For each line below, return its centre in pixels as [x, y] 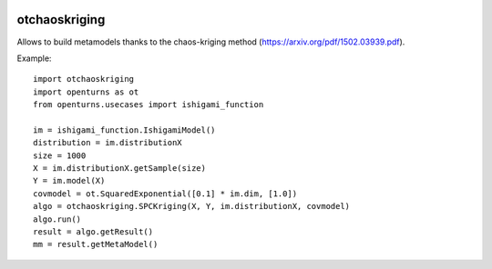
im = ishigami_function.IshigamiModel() [124, 130]
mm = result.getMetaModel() [96, 244]
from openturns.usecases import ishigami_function [149, 105]
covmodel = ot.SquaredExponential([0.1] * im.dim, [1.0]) [165, 194]
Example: [34, 58]
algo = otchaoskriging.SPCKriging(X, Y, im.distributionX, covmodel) [192, 206]
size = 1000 [60, 155]
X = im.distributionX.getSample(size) [120, 169]
